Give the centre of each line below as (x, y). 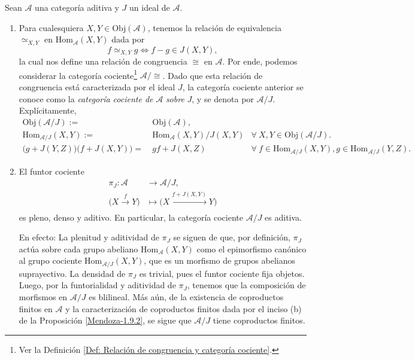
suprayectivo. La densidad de (72, 273)
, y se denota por (223, 98)
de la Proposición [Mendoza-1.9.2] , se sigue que (105, 320)
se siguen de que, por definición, (232, 237)
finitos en (36, 308)
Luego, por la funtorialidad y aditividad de (97, 285)
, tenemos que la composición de (246, 285)
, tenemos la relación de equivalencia (214, 27)
